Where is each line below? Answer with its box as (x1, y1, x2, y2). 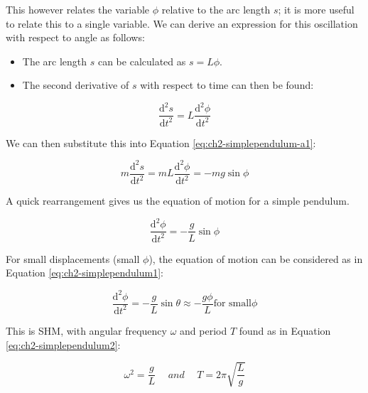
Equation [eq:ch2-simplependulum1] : (6, 265, 164, 280)
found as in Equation (239, 323, 331, 338)
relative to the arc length (161, 2, 271, 16)
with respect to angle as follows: (6, 30, 145, 45)
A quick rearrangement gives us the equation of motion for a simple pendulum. (6, 193, 350, 208)
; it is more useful (278, 2, 355, 16)
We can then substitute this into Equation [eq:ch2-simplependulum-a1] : (6, 135, 316, 150)
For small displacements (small (6, 251, 140, 266)
